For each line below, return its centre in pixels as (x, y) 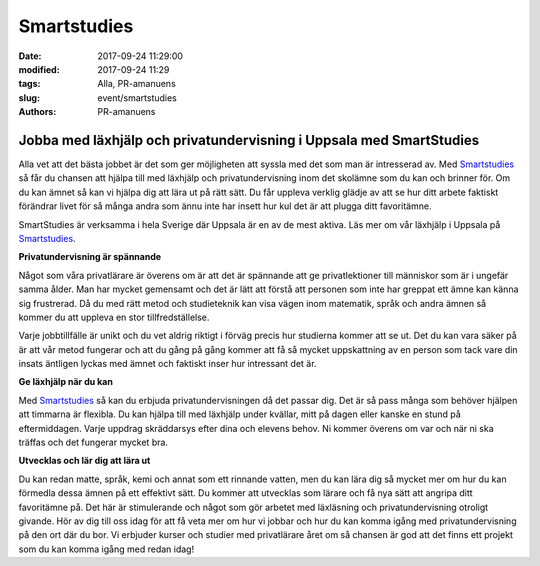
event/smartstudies (137, 97)
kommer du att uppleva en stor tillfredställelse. (114, 317)
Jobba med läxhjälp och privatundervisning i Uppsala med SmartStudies (249, 140)
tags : (29, 84)
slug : (29, 97)
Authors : (37, 112)
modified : (39, 69)
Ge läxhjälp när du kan (66, 382)
